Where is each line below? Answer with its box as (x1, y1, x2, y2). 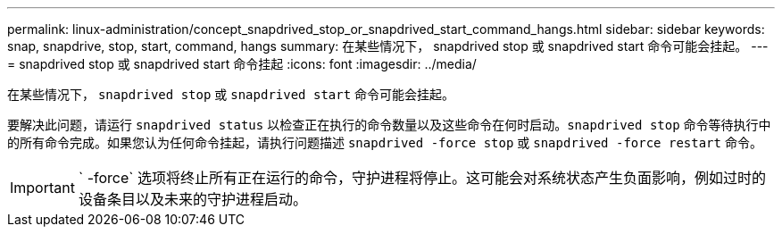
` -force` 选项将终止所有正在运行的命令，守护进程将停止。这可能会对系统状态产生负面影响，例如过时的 (78, 169, 766, 187)
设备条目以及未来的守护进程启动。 (78, 190, 307, 208)
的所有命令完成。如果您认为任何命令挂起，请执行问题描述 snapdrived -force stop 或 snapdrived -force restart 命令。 (7, 135, 762, 150)
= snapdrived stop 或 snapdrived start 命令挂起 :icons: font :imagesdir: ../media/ (7, 56, 477, 71)
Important (10, 179, 75, 196)
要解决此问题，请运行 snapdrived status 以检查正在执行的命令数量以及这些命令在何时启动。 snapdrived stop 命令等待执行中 (7, 117, 771, 132)
